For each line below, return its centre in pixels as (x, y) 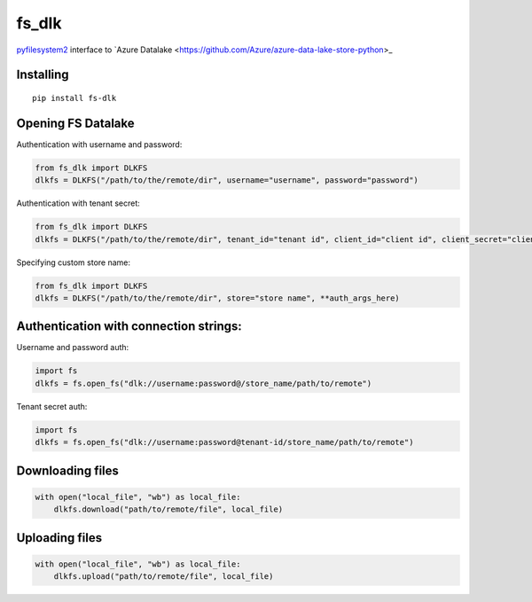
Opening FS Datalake (75, 123)
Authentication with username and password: (99, 144)
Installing (43, 75)
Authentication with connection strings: (129, 327)
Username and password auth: (73, 348)
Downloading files (68, 470)
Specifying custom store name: (74, 262)
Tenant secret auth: (52, 406)
